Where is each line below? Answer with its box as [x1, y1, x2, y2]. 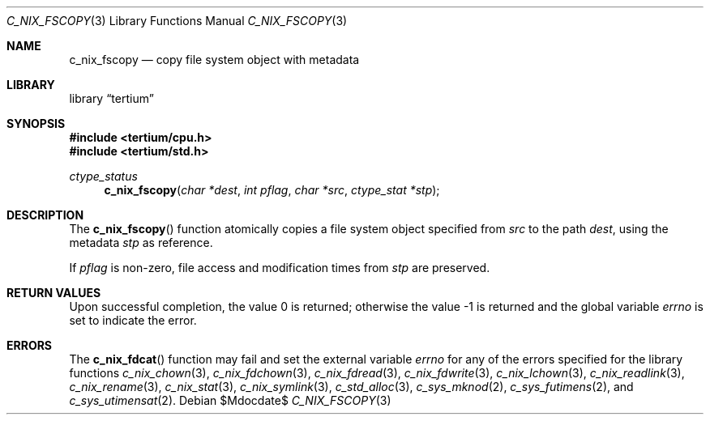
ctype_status [69, 169, 138, 183]
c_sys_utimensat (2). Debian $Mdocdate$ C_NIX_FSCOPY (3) [69, 393, 391, 407]
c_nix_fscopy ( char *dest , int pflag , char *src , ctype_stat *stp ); [104, 183, 440, 197]
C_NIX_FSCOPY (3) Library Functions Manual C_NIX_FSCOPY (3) [6, 14, 348, 28]
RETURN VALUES [6, 286, 101, 300]
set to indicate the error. [69, 313, 197, 327]
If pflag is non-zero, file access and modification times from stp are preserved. [69, 261, 490, 274]
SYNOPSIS [6, 117, 66, 130]
